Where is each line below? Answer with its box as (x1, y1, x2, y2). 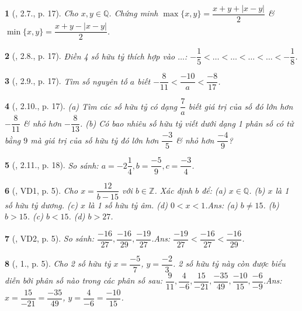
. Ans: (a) (205, 198, 238, 211)
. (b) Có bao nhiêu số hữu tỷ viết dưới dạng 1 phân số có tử (79, 117, 294, 129)
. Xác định (154, 184, 193, 196)
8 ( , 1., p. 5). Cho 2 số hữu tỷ (5, 257, 111, 270)
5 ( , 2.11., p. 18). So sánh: (5, 159, 99, 171)
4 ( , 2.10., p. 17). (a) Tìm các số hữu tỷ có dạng (5, 100, 178, 112)
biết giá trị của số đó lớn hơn (188, 100, 293, 112)
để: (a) (202, 184, 226, 196)
